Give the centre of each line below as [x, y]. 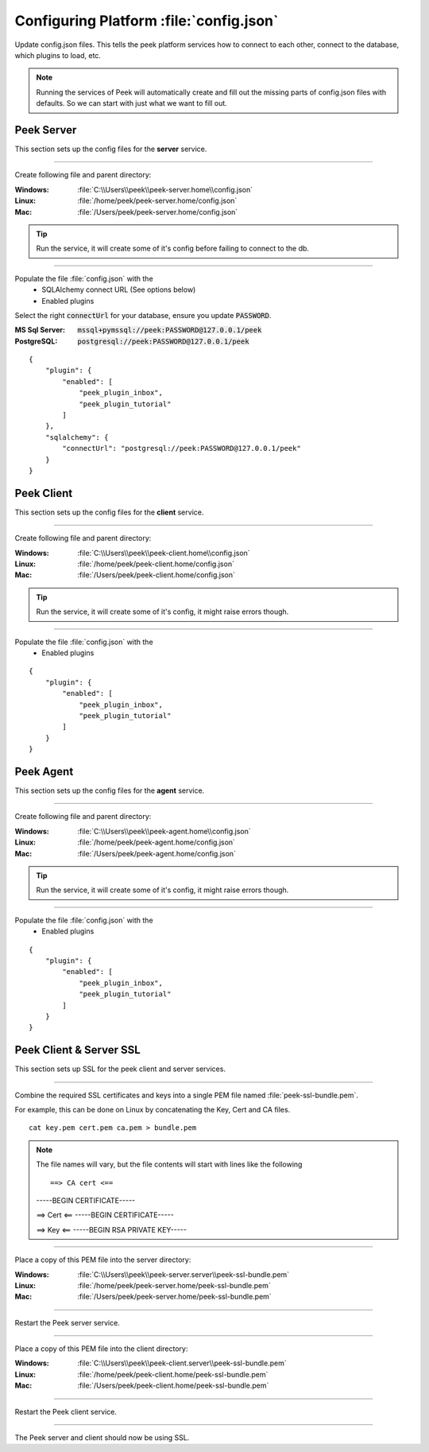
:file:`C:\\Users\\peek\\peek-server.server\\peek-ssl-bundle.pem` [184, 1274]
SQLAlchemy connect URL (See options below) [119, 289]
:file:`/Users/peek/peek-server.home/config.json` [158, 212]
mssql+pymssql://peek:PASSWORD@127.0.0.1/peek [170, 330]
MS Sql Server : [40, 330]
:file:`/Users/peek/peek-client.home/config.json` [157, 575]
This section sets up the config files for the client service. [109, 512]
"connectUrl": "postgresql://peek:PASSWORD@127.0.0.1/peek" [182, 448]
